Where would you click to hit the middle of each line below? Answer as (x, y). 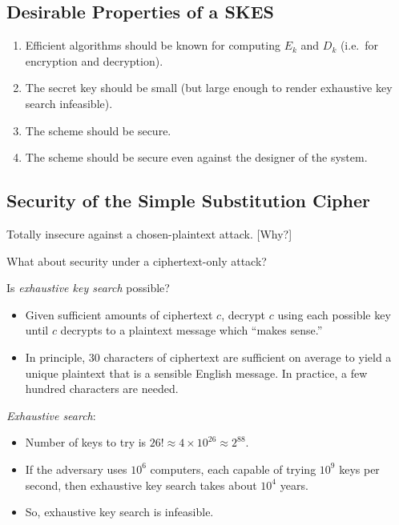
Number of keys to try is (86, 442)
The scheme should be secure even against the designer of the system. (196, 157)
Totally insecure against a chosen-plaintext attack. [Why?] (149, 233)
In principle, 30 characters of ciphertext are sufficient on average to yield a (208, 357)
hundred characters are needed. (102, 389)
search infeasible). (69, 103)
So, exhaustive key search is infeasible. (119, 512)
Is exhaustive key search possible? (88, 288)
